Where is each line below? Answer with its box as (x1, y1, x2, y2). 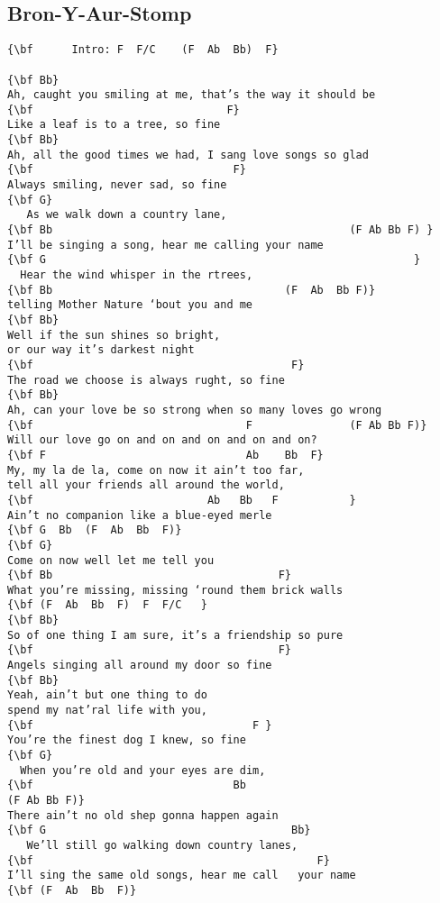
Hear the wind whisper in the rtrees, (20, 269, 253, 282)
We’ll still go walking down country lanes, (26, 838, 298, 852)
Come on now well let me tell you (7, 553, 215, 567)
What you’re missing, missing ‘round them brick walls (7, 583, 344, 597)
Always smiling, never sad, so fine (7, 178, 227, 192)
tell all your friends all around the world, (7, 479, 285, 492)
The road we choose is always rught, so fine (7, 373, 285, 387)
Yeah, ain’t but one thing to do (7, 689, 207, 702)
